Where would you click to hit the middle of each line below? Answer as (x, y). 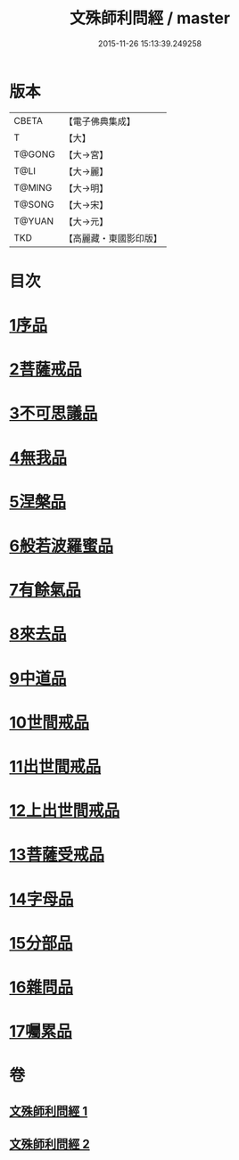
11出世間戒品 (55, 766)
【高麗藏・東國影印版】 (113, 238)
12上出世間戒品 (65, 811)
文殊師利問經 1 (49, 1111)
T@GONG (34, 154)
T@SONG (34, 204)
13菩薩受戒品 (57, 855)
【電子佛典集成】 (99, 121)
